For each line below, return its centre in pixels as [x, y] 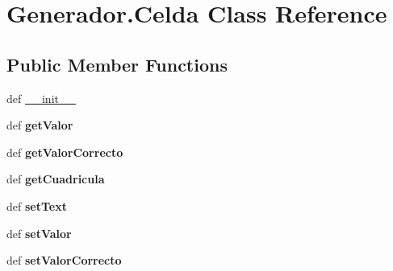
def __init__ [41, 98]
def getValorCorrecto [65, 152]
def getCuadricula [56, 179]
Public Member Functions [117, 64]
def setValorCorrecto [64, 260]
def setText [37, 205]
